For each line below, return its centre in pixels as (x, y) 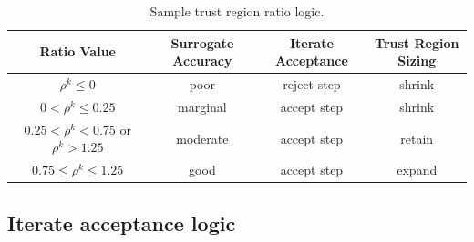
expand (417, 170)
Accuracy (202, 60)
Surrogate (202, 42)
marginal (202, 106)
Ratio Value (77, 51)
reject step (312, 84)
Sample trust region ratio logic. (237, 11)
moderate (202, 138)
